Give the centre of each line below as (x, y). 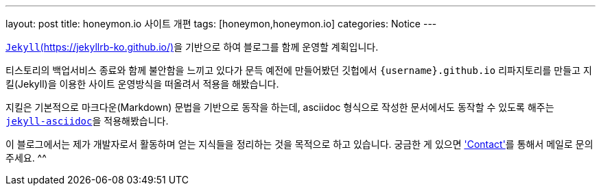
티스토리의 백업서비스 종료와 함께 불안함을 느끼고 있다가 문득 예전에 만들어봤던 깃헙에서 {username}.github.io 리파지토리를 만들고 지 (299, 70)
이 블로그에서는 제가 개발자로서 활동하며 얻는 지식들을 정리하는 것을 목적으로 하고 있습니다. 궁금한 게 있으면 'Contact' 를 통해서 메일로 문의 (299, 144)
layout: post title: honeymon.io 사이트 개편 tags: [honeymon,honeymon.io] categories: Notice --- (221, 24)
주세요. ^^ (26, 158)
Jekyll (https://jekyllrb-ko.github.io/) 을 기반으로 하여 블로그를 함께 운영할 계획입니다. (192, 47)
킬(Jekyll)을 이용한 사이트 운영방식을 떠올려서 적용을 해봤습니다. (142, 84)
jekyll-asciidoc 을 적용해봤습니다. (87, 121)
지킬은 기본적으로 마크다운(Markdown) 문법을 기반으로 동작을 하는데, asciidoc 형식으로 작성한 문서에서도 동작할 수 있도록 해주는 (280, 107)
